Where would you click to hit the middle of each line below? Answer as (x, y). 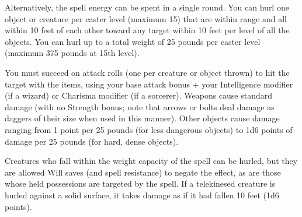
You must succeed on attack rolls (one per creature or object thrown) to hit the (147, 72)
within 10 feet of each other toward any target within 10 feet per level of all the (147, 30)
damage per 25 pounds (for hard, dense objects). (92, 141)
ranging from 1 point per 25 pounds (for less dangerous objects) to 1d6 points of (149, 129)
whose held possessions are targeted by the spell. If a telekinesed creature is (140, 183)
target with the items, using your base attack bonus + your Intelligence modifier (149, 84)
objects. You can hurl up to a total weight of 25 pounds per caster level (133, 41)
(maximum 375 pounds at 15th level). (72, 53)
